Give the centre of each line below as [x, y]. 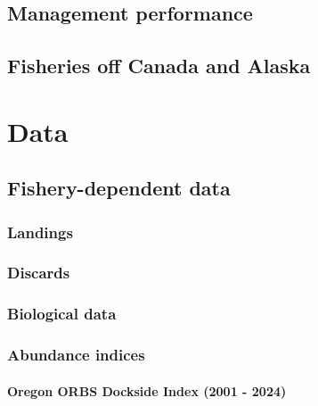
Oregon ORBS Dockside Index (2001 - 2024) [147, 390]
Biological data [62, 314]
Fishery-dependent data [119, 188]
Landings [40, 232]
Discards [39, 273]
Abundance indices [76, 355]
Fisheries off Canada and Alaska [159, 66]
